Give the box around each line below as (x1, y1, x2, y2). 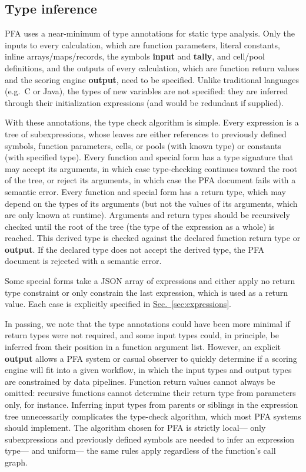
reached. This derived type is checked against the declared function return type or (5, 232, 301, 244)
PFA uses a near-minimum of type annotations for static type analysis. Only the (5, 27, 295, 39)
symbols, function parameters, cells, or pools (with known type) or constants (5, 139, 281, 151)
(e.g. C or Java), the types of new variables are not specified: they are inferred (5, 85, 288, 97)
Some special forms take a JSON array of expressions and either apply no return (5, 275, 295, 287)
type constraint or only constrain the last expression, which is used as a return (5, 286, 288, 298)
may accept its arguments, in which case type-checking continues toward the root (5, 162, 297, 174)
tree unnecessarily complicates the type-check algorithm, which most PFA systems (5, 410, 301, 422)
